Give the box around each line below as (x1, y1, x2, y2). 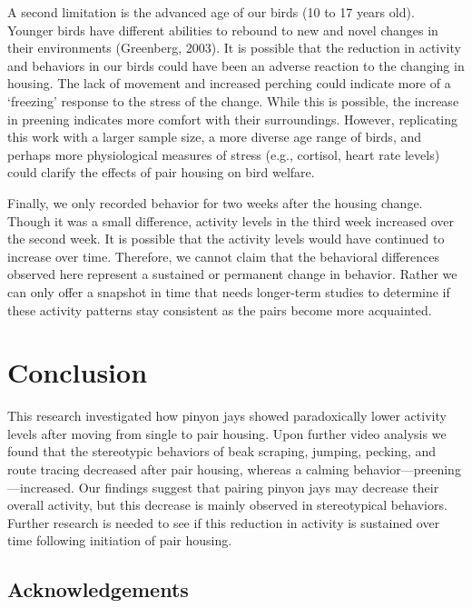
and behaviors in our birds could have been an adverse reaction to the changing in (7, 55, 465, 75)
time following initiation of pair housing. (7, 531, 232, 550)
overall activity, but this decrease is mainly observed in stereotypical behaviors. (7, 495, 447, 514)
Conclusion (7, 354, 148, 391)
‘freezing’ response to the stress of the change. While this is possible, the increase (7, 91, 459, 110)
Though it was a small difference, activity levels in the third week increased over (7, 211, 454, 230)
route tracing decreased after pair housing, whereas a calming (7, 460, 349, 478)
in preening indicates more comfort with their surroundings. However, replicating (7, 109, 458, 128)
